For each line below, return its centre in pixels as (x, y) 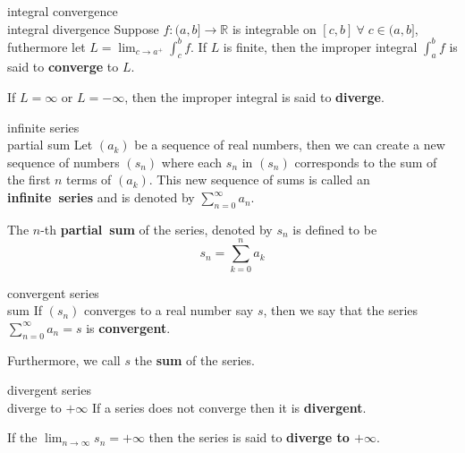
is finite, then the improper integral (320, 46)
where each (192, 162)
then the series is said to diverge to (249, 437)
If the (22, 437)
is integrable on (274, 28)
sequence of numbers (63, 162)
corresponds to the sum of (366, 162)
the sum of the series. (194, 359)
